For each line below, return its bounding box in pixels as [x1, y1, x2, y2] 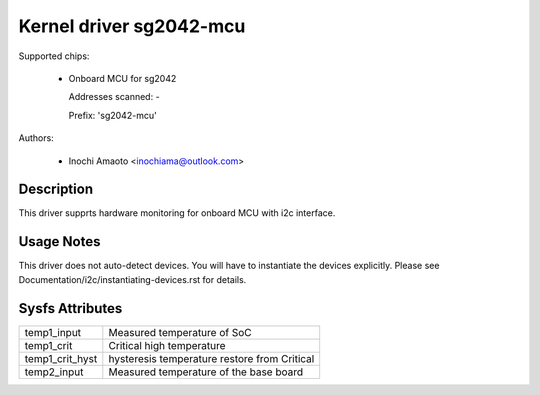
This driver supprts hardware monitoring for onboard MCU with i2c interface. [18, 207, 336, 219]
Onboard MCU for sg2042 [68, 72, 177, 84]
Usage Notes [18, 233, 101, 250]
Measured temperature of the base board [108, 365, 304, 379]
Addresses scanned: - [68, 91, 160, 103]
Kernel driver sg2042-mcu [18, 15, 246, 37]
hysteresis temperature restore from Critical [108, 351, 315, 365]
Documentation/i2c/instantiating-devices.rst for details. [18, 273, 247, 285]
